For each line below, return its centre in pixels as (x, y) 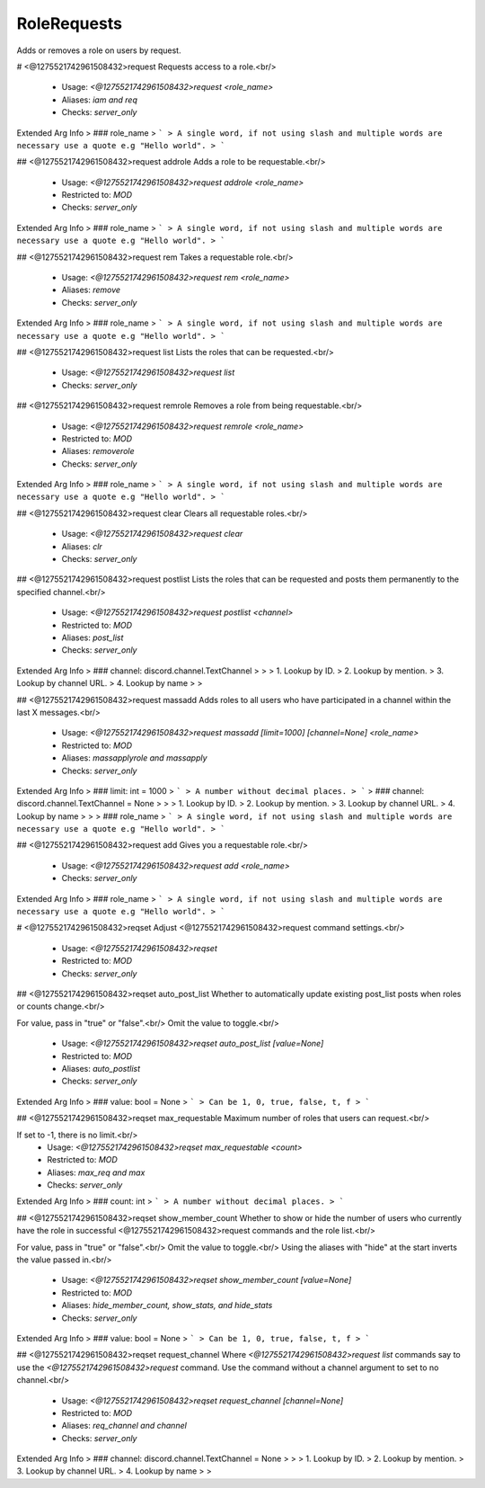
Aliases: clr (82, 546)
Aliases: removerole (98, 451)
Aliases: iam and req (100, 100)
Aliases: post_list (93, 637)
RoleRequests (70, 23)
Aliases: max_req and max (96, 1172)
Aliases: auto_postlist (101, 1068)
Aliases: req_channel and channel (124, 1426)
